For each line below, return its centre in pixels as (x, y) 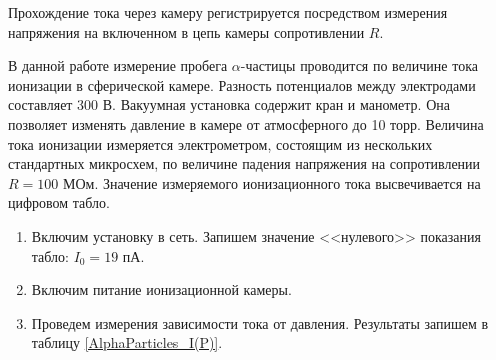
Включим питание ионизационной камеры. (161, 289)
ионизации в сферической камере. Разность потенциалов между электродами (242, 84)
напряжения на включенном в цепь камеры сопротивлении (186, 31)
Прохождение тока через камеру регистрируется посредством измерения (228, 12)
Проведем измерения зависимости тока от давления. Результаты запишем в (260, 322)
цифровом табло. (59, 202)
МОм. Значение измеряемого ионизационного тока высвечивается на (271, 182)
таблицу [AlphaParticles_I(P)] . (127, 342)
